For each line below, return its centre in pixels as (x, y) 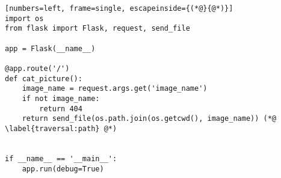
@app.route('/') (37, 68)
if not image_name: (61, 98)
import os (24, 18)
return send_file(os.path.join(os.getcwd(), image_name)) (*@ (149, 119)
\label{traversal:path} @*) (61, 128)
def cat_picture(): (44, 78)
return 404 (61, 109)
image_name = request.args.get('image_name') (115, 89)
